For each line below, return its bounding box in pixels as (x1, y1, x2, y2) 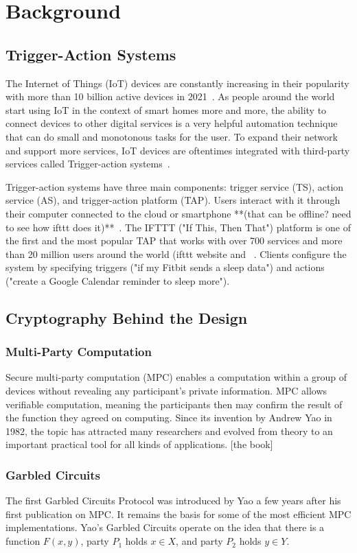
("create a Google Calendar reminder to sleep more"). (5, 273, 230, 287)
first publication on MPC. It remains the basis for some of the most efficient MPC (5, 506, 352, 521)
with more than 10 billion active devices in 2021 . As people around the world (5, 89, 335, 104)
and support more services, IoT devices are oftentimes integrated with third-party (5, 143, 350, 157)
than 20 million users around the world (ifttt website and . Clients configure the (5, 246, 347, 261)
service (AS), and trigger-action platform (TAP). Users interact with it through (5, 193, 341, 207)
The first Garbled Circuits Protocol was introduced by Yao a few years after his (5, 493, 341, 508)
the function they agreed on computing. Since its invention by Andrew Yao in (5, 410, 332, 425)
